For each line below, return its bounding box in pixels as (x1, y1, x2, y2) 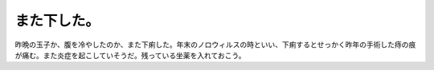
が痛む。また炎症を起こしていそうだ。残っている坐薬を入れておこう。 (14, 50, 246, 60)
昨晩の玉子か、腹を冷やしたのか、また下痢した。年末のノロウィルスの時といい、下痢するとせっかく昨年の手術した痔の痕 (14, 40, 416, 49)
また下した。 (14, 12, 100, 29)
